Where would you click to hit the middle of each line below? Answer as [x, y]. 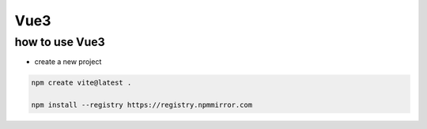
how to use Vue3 [60, 42]
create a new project [68, 62]
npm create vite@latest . [81, 83]
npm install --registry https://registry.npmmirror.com [142, 105]
